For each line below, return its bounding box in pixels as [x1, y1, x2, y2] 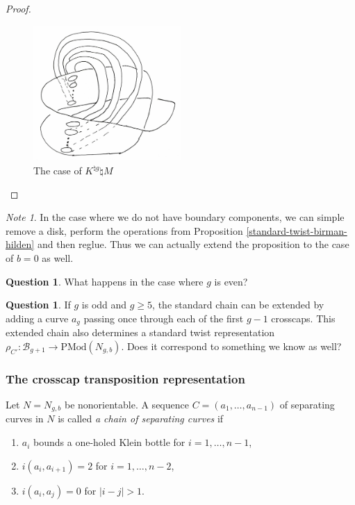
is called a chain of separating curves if [58, 411, 224, 426]
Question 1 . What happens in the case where [6, 274, 204, 288]
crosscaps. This [271, 311, 336, 325]
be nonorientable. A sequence [64, 397, 189, 412]
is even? [214, 274, 248, 288]
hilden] [6, 237, 35, 251]
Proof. [6, 1, 31, 15]
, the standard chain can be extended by [152, 297, 324, 312]
